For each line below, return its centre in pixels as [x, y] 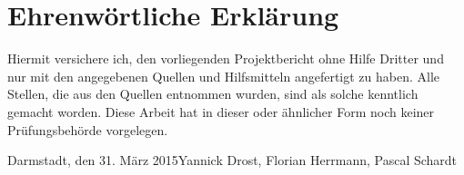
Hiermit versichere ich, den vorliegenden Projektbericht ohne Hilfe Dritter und [226, 58]
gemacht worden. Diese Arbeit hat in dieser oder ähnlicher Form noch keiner [221, 111]
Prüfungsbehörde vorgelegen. [88, 129]
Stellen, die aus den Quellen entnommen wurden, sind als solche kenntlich [213, 94]
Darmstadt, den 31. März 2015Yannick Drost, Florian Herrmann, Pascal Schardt [232, 160]
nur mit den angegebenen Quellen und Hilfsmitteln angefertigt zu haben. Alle [224, 76]
